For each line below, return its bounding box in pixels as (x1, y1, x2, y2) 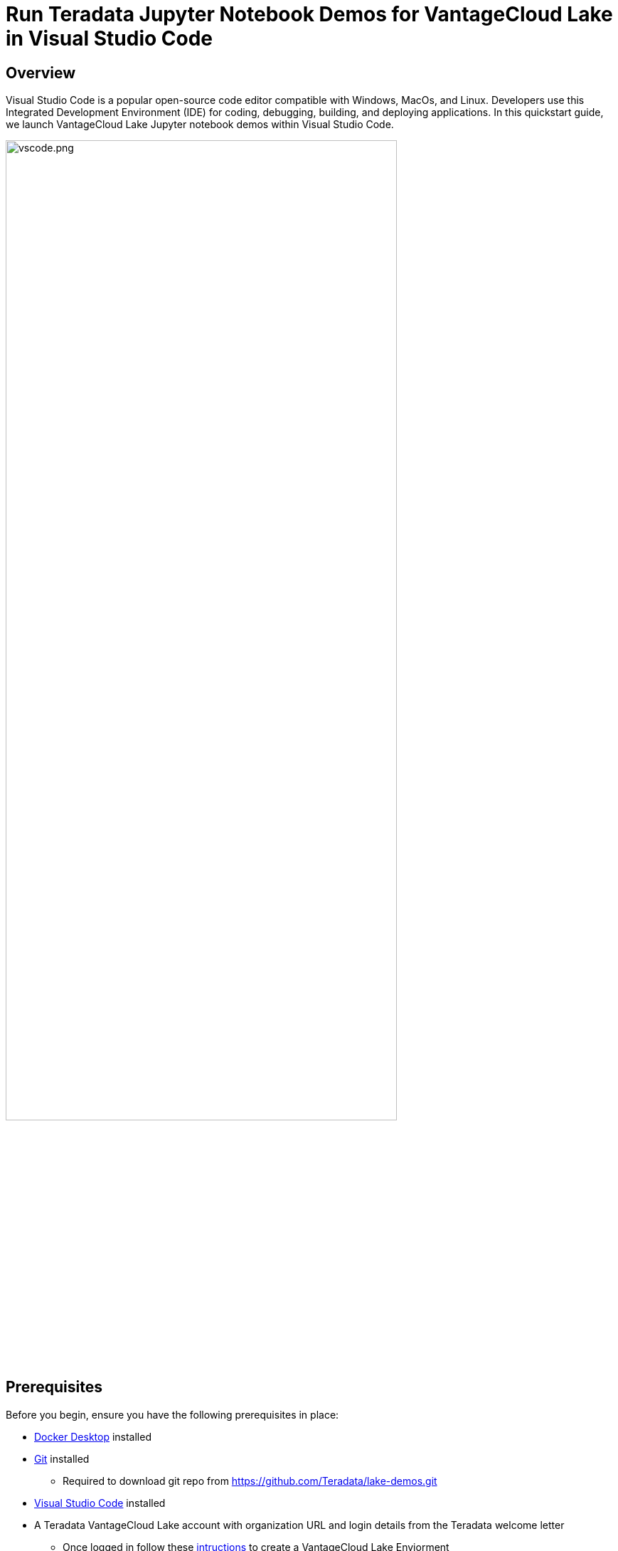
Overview (6, 63, 76, 82)
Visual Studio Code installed (34, 1496, 166, 1509)
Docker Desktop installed (34, 1430, 151, 1443)
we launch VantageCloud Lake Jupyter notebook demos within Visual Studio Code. (6, 118, 394, 131)
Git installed (34, 1452, 90, 1465)
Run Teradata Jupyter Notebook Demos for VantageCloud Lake (6, 2, 613, 26)
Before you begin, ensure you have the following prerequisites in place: (6, 1408, 339, 1421)
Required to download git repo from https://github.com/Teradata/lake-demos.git (63, 1474, 437, 1487)
